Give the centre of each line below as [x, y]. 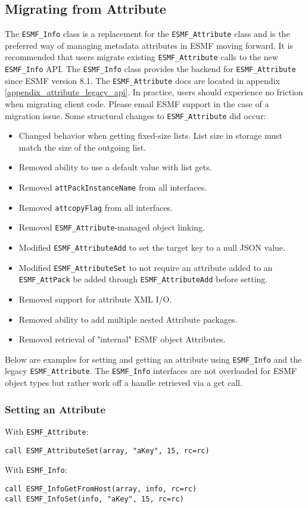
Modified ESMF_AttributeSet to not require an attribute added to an [146, 267]
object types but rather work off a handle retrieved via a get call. [124, 383]
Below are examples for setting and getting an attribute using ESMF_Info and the [153, 359]
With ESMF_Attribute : [47, 431]
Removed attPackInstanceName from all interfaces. [113, 187]
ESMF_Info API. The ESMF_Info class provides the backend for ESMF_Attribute [150, 69]
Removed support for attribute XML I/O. [95, 299]
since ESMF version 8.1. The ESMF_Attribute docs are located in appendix [142, 80]
